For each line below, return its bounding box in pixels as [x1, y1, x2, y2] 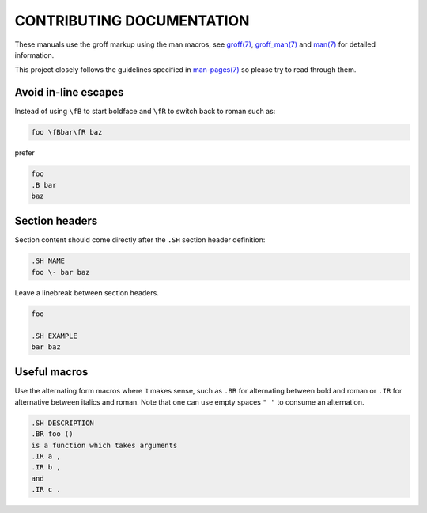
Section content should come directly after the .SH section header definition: [14, 235, 266, 245]
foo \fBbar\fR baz [31, 127, 103, 137]
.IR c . [31, 485, 61, 494]
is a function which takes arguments [31, 440, 178, 450]
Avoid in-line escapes [14, 85, 124, 99]
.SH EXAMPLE [31, 331, 78, 340]
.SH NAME [31, 256, 66, 265]
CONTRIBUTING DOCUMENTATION [14, 12, 250, 29]
